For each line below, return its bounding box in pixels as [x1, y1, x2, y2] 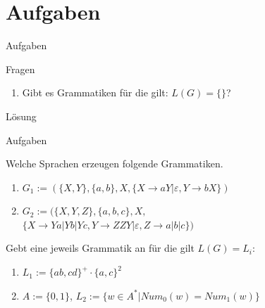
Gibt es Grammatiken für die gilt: [22, 85, 168, 100]
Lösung [6, 108, 37, 123]
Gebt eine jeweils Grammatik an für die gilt [6, 240, 195, 255]
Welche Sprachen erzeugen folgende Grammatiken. [6, 156, 223, 171]
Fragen [6, 61, 35, 76]
